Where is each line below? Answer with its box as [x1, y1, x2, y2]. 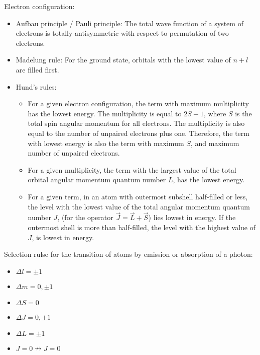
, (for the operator [57, 212, 113, 223]
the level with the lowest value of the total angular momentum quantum [28, 201, 250, 211]
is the [235, 108, 252, 118]
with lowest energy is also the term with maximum [28, 137, 184, 148]
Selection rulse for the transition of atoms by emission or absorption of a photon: [4, 249, 253, 259]
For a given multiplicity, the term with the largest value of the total [28, 164, 236, 175]
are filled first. [16, 64, 59, 75]
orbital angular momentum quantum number [28, 174, 166, 185]
